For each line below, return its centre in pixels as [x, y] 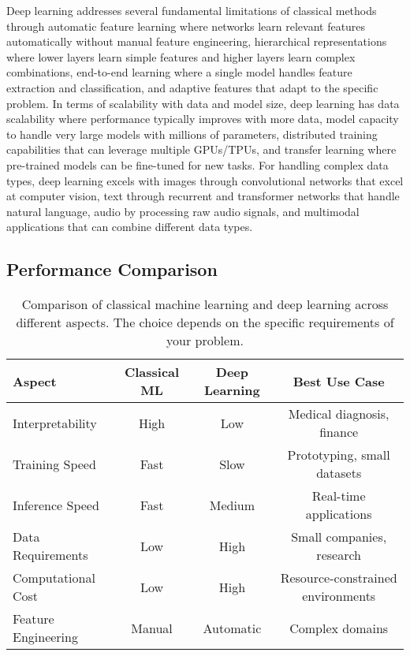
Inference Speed [56, 505]
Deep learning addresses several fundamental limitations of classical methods [192, 10]
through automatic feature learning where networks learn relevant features [186, 26]
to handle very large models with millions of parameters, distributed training [192, 134]
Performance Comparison [112, 269]
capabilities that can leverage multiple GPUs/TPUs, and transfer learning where [201, 149]
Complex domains [339, 628]
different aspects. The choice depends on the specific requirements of [205, 322]
